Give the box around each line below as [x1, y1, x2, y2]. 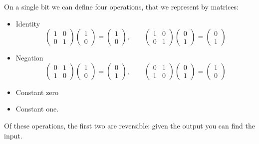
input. [4, 130, 22, 140]
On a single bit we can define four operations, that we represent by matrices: [4, 1, 239, 11]
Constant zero [15, 86, 59, 97]
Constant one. [15, 103, 59, 114]
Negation [15, 52, 43, 63]
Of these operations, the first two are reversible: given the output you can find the [4, 120, 255, 130]
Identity [15, 18, 40, 28]
